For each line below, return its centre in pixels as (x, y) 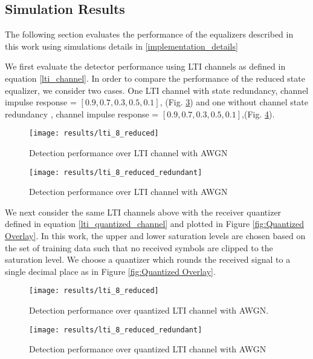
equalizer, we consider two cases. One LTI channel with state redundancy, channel (157, 90)
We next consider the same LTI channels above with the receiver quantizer (143, 212)
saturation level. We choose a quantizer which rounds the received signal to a (148, 259)
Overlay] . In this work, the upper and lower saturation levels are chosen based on (155, 236)
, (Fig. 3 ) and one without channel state (234, 102)
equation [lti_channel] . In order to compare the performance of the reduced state (155, 78)
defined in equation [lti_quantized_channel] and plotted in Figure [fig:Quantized (155, 224)
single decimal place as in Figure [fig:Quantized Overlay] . (110, 271)
